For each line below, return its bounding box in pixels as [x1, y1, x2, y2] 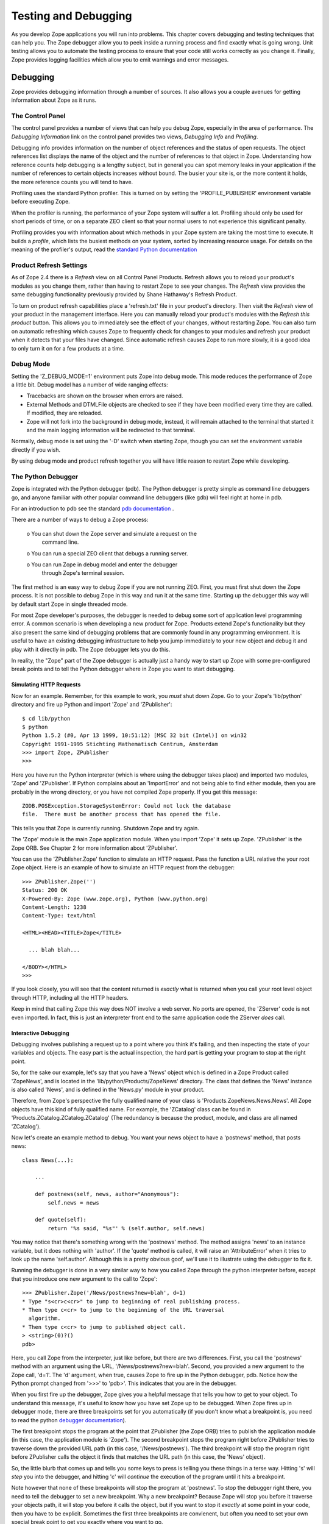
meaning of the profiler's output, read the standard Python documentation [11, 246, 197, 253]
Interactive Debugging [11, 1029, 69, 1036]
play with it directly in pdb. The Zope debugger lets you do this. [11, 646, 171, 653]
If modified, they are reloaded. [26, 409, 103, 417]
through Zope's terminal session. [41, 569, 125, 577]
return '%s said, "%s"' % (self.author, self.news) [48, 1225, 205, 1231]
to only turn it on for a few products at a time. [11, 344, 125, 352]
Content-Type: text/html [22, 912, 96, 919]
